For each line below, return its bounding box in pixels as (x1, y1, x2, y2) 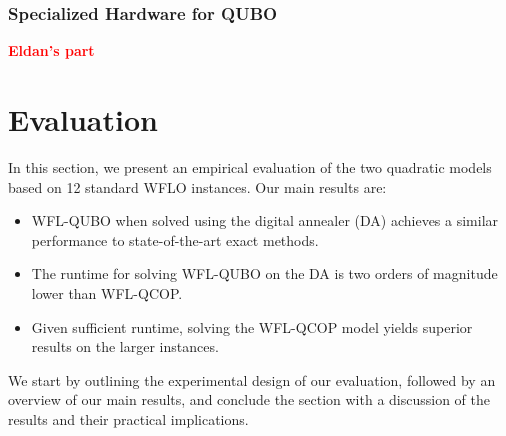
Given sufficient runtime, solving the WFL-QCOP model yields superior (31, 316, 473, 337)
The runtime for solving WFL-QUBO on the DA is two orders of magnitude (31, 263, 498, 284)
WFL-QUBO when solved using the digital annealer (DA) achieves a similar (31, 210, 499, 231)
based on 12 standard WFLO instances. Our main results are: (8, 176, 387, 197)
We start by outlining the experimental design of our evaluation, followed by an (8, 369, 496, 390)
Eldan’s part (8, 40, 95, 61)
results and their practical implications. (8, 408, 249, 429)
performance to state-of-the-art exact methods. (31, 229, 319, 250)
